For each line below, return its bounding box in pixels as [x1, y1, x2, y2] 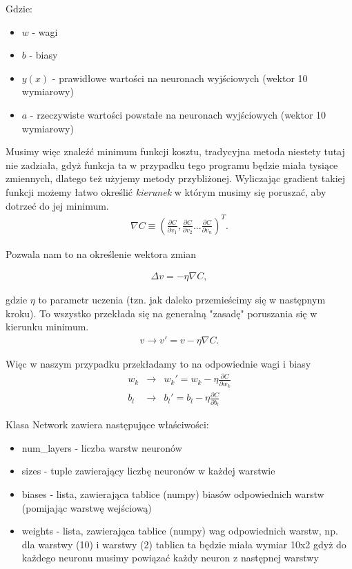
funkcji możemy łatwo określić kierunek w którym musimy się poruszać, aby [6, 184, 326, 199]
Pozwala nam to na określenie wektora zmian [6, 246, 197, 261]
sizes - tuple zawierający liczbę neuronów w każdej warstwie [21, 463, 275, 478]
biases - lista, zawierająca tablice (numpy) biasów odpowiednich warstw [21, 487, 324, 501]
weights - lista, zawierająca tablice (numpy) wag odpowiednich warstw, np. [21, 523, 338, 538]
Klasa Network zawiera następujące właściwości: [6, 417, 209, 432]
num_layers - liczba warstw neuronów [21, 440, 182, 455]
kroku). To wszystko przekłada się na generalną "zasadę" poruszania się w [6, 306, 317, 320]
